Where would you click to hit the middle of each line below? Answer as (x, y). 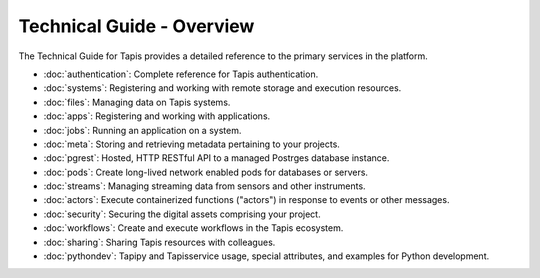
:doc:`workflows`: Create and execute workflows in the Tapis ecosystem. (193, 228)
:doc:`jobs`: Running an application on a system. (142, 130)
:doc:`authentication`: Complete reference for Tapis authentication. (181, 74)
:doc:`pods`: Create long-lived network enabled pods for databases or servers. (206, 172)
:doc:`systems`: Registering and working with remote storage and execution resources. (222, 88)
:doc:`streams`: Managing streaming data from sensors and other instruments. (204, 186)
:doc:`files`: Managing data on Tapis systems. (137, 102)
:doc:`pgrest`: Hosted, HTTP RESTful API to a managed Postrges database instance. (216, 158)
